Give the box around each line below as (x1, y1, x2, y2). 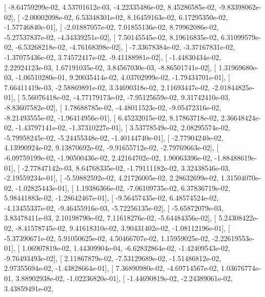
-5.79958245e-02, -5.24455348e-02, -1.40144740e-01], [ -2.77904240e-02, (4, 132, 223, 143)
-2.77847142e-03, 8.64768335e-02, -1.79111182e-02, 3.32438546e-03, (22, 162, 230, 173)
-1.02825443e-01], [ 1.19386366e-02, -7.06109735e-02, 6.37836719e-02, (15, 182, 230, 193)
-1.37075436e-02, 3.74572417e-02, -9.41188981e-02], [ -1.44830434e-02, (4, 51, 221, 62)
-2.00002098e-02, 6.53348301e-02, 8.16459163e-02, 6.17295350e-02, (22, 11, 228, 22)
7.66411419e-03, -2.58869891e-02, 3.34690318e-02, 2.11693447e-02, (4, 82, 210, 92)
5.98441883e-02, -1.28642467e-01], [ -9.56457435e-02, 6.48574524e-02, (4, 192, 219, 203)
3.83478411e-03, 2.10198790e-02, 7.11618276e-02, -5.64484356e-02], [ (4, 212, 216, 223)
